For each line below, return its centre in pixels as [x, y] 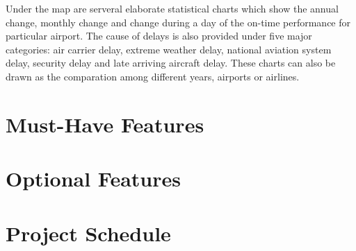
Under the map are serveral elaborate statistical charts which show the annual [172, 8]
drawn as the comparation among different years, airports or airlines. [153, 76]
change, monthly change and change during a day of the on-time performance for [178, 22]
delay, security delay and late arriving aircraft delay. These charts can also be [171, 63]
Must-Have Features [105, 124]
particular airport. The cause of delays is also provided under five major [159, 36]
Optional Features [93, 179]
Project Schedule [88, 233]
